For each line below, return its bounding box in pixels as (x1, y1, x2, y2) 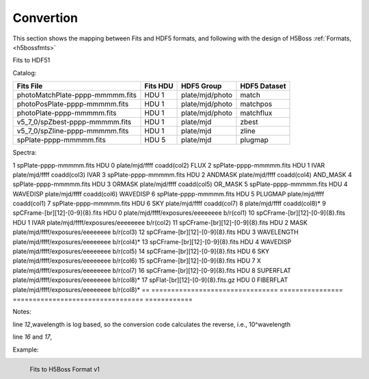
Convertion (12, 10, 79, 25)
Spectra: (12, 148, 37, 157)
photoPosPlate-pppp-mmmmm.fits (16, 99, 129, 109)
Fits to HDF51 (12, 56, 51, 64)
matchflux (240, 108, 273, 118)
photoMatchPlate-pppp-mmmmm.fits (16, 90, 137, 100)
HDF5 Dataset (240, 81, 286, 91)
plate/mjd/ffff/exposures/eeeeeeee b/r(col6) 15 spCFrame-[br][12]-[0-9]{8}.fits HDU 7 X (12, 257, 262, 265)
